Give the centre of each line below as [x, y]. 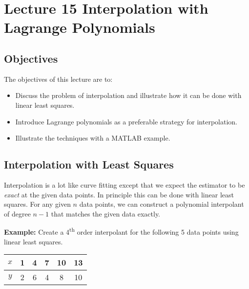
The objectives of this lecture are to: [58, 79]
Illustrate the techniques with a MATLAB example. [93, 138]
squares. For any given [37, 204]
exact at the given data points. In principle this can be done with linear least [119, 194]
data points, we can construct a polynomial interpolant [162, 204]
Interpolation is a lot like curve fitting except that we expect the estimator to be [124, 184]
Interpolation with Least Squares [89, 164]
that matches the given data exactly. [106, 213]
